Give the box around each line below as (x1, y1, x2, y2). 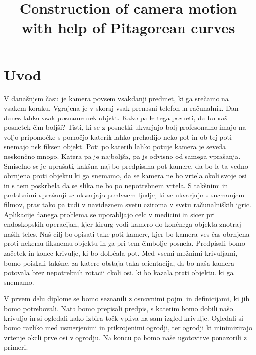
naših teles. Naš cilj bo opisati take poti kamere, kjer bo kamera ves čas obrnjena (4, 228, 250, 238)
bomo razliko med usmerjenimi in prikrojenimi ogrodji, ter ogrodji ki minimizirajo (4, 322, 252, 333)
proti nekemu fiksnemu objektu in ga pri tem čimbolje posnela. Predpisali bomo (4, 238, 245, 248)
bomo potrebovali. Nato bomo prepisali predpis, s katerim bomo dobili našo (4, 303, 233, 313)
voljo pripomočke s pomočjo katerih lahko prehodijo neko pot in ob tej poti (4, 131, 232, 142)
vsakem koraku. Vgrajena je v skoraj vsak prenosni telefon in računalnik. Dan (4, 103, 239, 113)
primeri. (4, 342, 28, 352)
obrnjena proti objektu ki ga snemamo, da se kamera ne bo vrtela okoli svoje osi (4, 170, 247, 181)
